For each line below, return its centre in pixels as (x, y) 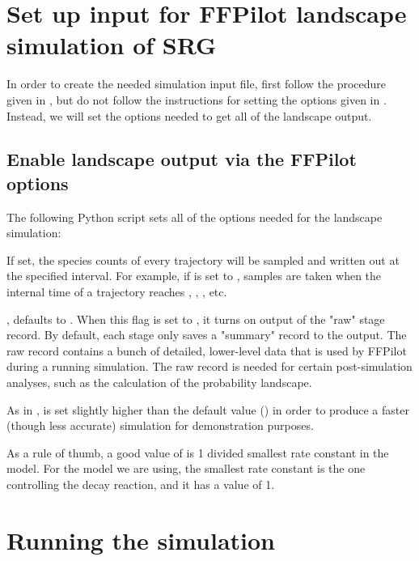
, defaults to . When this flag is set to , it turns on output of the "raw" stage (196, 319)
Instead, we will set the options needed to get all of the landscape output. (189, 115)
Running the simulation (141, 540)
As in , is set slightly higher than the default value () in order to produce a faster (208, 409)
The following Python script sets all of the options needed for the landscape (195, 217)
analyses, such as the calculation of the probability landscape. (159, 382)
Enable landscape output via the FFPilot (182, 159)
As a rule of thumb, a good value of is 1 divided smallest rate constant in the (198, 452)
